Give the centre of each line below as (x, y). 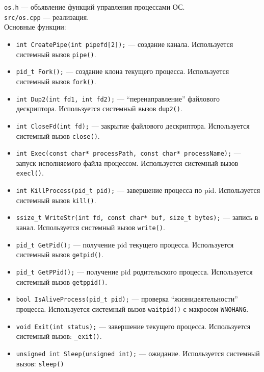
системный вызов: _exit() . (59, 336)
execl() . (30, 173)
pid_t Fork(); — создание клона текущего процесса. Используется (123, 71)
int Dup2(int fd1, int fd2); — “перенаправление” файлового (118, 98)
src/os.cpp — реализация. (47, 17)
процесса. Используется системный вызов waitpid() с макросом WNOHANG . (132, 308)
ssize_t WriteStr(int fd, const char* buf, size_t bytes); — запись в (137, 217)
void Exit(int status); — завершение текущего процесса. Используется (133, 326)
